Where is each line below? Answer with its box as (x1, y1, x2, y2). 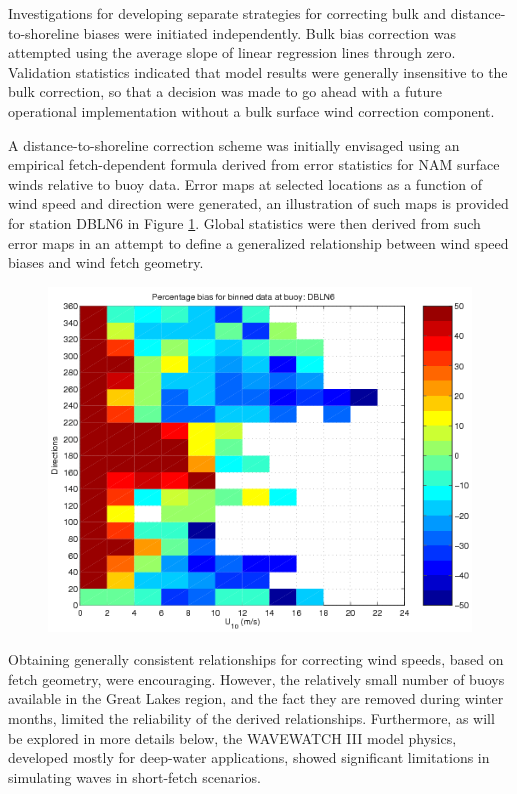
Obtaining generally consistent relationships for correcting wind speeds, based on (8, 649, 504, 670)
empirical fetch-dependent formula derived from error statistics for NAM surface (8, 154, 500, 175)
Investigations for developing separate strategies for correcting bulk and (8, 3, 447, 23)
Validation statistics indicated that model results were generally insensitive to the (8, 61, 508, 82)
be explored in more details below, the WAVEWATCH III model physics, (8, 727, 457, 748)
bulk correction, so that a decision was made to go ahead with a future (8, 81, 442, 102)
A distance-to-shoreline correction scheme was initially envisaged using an (8, 134, 460, 155)
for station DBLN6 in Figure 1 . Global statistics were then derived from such (8, 212, 481, 233)
